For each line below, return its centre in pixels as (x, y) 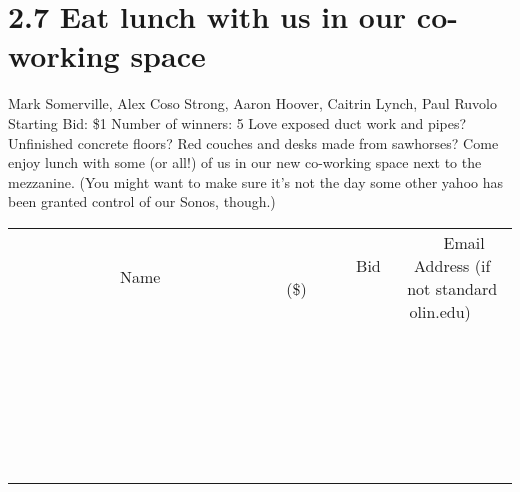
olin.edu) (440, 311)
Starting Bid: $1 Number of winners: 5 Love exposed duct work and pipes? (237, 122)
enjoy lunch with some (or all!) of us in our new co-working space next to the (245, 162)
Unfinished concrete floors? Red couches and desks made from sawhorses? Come (253, 142)
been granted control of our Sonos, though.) (142, 201)
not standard (452, 288)
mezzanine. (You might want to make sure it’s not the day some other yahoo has (255, 181)
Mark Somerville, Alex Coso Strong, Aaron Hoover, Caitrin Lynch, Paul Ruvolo (252, 103)
